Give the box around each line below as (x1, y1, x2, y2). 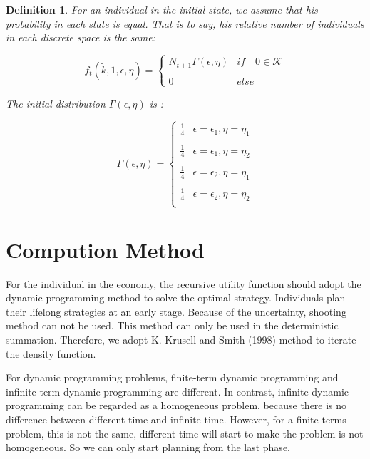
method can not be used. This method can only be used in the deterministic (6, 318, 339, 333)
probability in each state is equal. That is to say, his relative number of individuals (6, 16, 364, 31)
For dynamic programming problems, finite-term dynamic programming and (6, 370, 339, 385)
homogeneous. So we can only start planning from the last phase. (6, 440, 290, 455)
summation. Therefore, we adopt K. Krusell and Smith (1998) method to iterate (6, 331, 356, 346)
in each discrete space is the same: (6, 30, 155, 45)
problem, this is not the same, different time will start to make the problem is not (6, 426, 364, 440)
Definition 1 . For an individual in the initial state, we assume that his (6, 2, 318, 16)
